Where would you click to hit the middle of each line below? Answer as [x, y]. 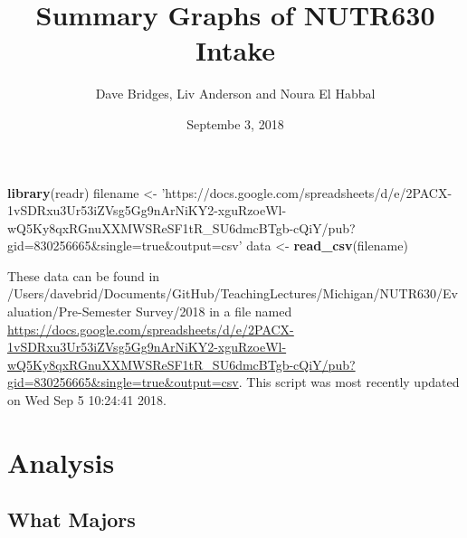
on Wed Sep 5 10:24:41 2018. [87, 400]
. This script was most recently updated [349, 382]
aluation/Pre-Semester [70, 311]
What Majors [71, 519]
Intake [235, 50]
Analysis [61, 462]
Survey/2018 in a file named [214, 311]
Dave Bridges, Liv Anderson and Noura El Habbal [235, 94]
